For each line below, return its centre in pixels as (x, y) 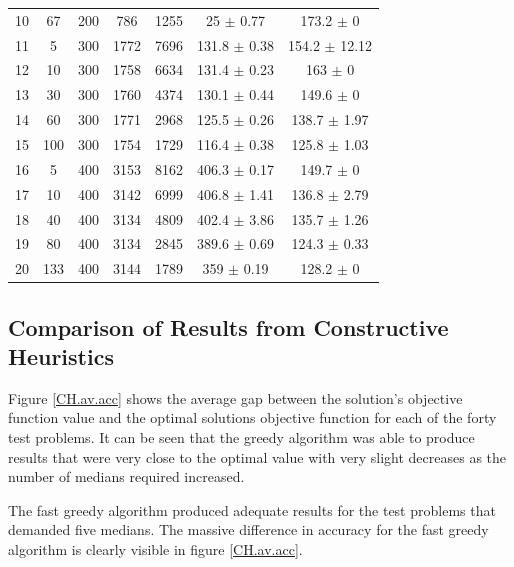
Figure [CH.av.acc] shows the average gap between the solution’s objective (235, 397)
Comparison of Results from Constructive (228, 326)
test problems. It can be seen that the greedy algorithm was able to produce (241, 437)
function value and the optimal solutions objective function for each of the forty (252, 417)
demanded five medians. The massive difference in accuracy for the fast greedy (248, 529)
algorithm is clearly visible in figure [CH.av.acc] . (155, 549)
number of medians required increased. (126, 476)
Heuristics (61, 356)
